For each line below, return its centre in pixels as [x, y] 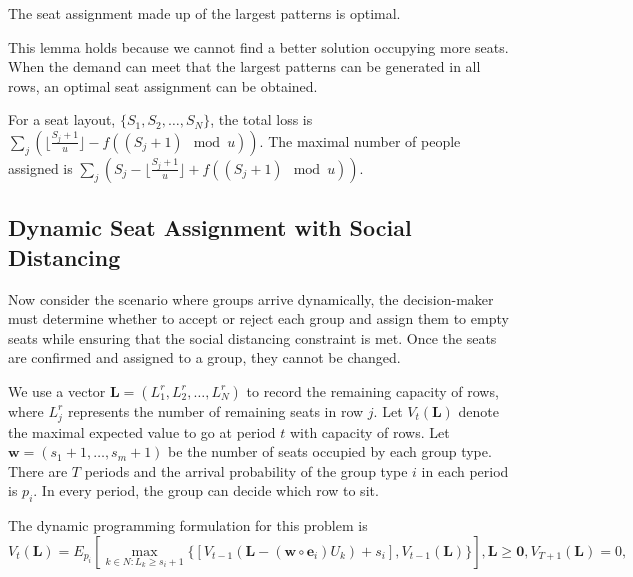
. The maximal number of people [360, 140]
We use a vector [57, 390]
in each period [465, 470]
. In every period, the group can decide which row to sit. [206, 490]
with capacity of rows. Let [369, 431]
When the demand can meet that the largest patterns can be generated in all [244, 66]
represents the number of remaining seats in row [215, 410]
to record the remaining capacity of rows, [372, 390]
